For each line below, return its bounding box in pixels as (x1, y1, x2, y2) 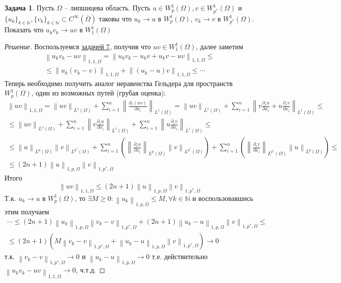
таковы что (99, 13, 132, 23)
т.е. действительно (151, 251, 208, 262)
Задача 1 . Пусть (4, 2, 55, 12)
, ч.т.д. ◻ (75, 265, 105, 275)
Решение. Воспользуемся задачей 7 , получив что (4, 41, 151, 51)
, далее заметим (196, 41, 243, 51)
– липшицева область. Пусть (64, 2, 150, 12)
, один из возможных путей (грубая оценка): (31, 88, 166, 98)
